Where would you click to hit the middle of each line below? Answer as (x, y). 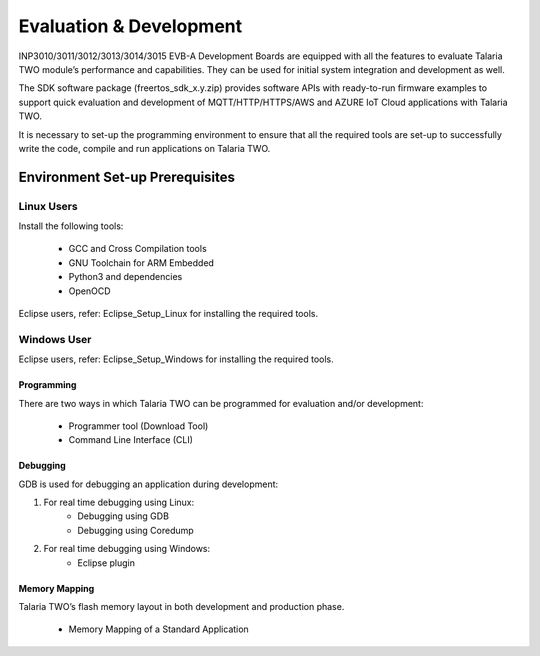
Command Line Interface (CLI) (131, 440)
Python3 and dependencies (125, 277)
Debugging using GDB (123, 516)
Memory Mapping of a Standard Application (158, 629)
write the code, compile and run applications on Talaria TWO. (144, 148)
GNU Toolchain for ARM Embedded (141, 262)
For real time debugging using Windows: (127, 549)
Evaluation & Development (130, 26)
